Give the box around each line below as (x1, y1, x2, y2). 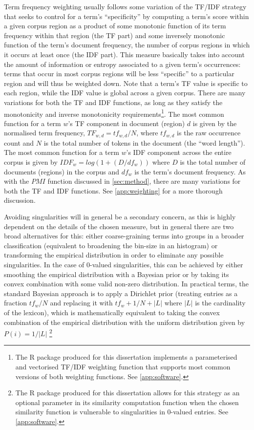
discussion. (4, 195, 36, 205)
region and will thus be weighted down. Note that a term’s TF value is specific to (4, 78, 248, 88)
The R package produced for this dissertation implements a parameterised (15, 352, 237, 362)
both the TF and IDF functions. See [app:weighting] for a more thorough (4, 185, 223, 195)
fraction (4, 298, 27, 308)
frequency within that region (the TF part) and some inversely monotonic (4, 30, 225, 40)
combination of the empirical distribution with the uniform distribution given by (4, 317, 245, 327)
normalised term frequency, (4, 128, 85, 138)
